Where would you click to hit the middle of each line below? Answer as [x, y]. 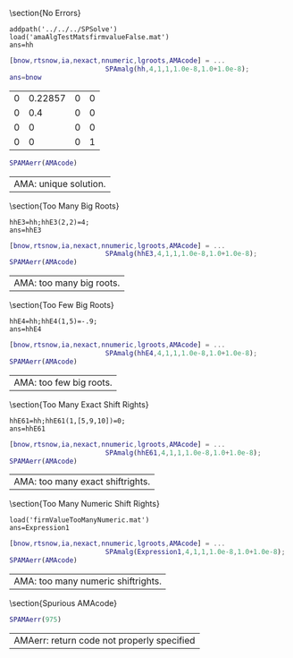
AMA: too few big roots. [63, 382]
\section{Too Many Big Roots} [64, 206]
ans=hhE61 [28, 429]
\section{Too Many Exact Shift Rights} [79, 404]
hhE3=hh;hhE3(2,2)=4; [50, 222]
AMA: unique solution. [60, 184]
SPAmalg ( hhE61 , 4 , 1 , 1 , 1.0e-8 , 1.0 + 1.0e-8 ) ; [183, 453]
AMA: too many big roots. [67, 283]
